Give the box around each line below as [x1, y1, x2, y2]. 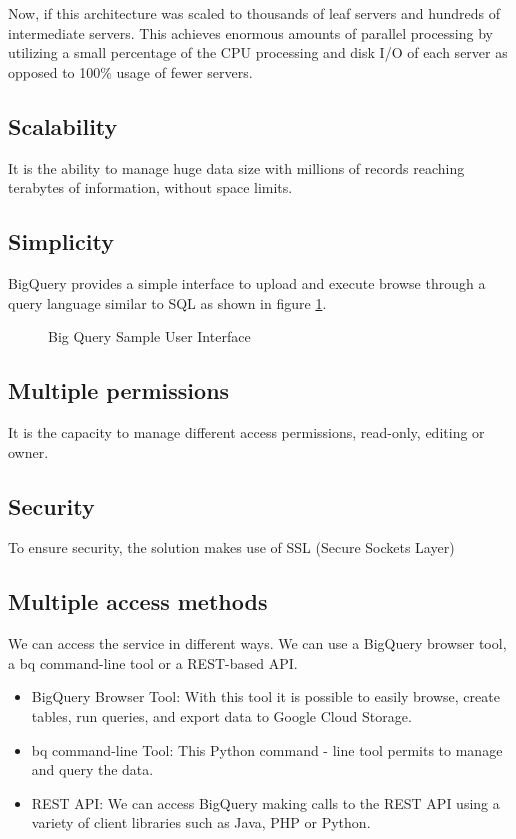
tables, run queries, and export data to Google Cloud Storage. [31, 705, 412, 726]
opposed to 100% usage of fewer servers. [8, 61, 253, 82]
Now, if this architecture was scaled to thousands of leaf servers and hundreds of [8, 3, 500, 23]
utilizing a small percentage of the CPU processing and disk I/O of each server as [8, 42, 508, 63]
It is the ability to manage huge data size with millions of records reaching [8, 157, 465, 178]
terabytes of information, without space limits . [8, 177, 293, 198]
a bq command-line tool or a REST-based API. [8, 652, 298, 673]
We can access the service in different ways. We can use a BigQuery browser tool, [8, 633, 507, 654]
